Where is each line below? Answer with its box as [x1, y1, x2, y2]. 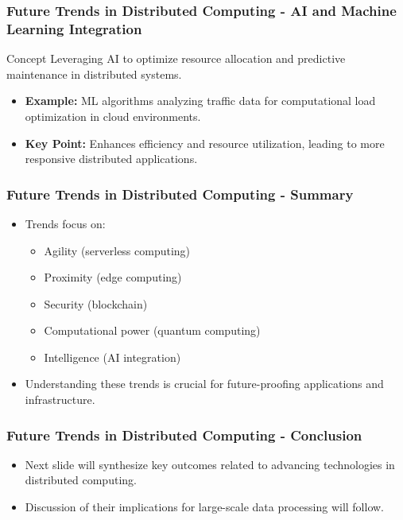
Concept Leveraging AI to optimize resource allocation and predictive [6, 50, 346, 67]
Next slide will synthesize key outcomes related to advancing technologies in [25, 456, 395, 472]
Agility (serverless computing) [44, 242, 191, 258]
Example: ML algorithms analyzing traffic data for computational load [25, 92, 376, 109]
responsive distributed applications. [25, 150, 198, 167]
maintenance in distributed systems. [6, 65, 182, 82]
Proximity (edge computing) [44, 269, 182, 285]
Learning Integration [6, 18, 142, 38]
